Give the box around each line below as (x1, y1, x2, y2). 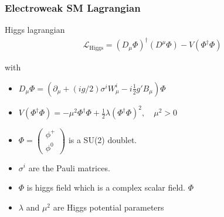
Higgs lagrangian (5, 23, 65, 36)
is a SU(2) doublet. (68, 134, 137, 145)
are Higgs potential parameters (53, 201, 164, 213)
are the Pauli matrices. (28, 161, 110, 174)
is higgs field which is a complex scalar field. (26, 181, 186, 194)
